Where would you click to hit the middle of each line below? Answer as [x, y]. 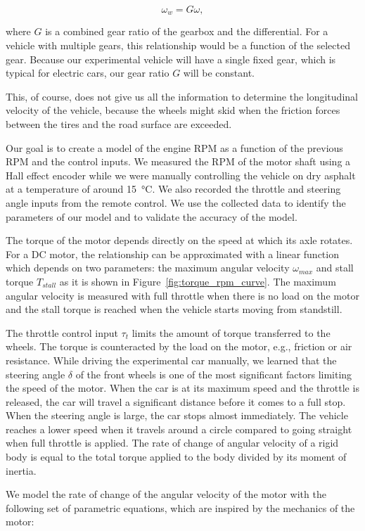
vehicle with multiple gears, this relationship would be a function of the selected [178, 45]
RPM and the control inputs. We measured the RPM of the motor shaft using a [178, 161]
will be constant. [219, 73]
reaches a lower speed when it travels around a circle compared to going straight [179, 429]
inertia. [21, 470]
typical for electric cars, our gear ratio [88, 73]
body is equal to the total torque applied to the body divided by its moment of [176, 457]
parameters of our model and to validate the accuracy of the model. [152, 216]
